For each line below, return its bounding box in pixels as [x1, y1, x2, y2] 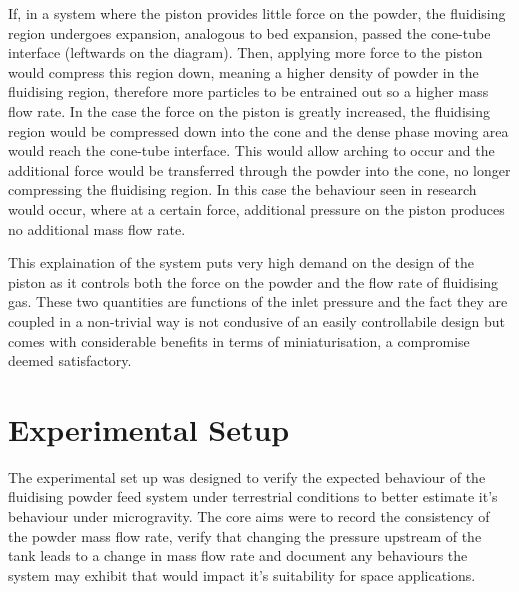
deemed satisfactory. [8, 350, 132, 371]
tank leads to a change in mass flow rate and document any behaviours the [8, 545, 468, 566]
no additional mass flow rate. [8, 218, 186, 239]
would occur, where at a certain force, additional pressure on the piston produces [8, 198, 505, 219]
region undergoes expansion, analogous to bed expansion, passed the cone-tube [8, 22, 491, 43]
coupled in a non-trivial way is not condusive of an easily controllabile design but [8, 310, 506, 331]
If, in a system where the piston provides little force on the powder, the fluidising [8, 3, 506, 23]
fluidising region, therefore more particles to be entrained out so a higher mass [8, 81, 489, 102]
